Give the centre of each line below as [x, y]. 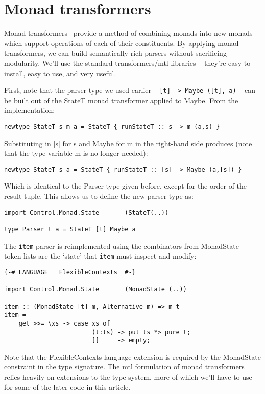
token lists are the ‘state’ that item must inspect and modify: [100, 256]
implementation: [30, 110]
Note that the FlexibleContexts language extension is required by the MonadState [132, 356]
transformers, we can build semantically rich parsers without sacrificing [115, 53]
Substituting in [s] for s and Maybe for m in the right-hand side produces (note [128, 143]
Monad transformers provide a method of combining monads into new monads [128, 33]
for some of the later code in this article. [67, 387]
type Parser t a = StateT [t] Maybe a [70, 229]
